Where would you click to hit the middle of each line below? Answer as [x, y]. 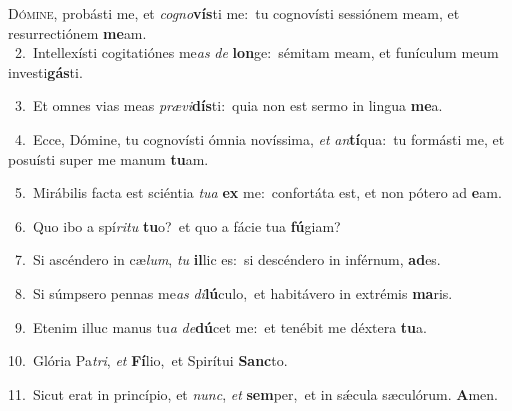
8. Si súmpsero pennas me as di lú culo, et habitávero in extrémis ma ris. [233, 292]
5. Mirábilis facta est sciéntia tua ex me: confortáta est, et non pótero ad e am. [258, 192]
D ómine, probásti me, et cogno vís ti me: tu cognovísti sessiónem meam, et [234, 13]
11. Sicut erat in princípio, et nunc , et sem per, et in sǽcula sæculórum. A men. [253, 393]
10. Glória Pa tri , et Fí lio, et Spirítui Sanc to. [148, 360]
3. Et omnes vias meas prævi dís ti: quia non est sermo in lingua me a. [228, 105]
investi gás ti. [45, 71]
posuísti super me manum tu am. [108, 158]
